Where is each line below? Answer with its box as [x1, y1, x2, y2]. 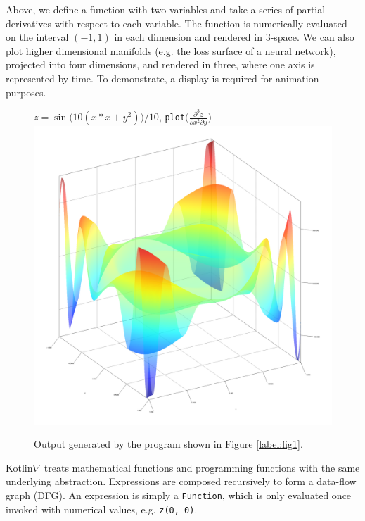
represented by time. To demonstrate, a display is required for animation [6, 70, 319, 85]
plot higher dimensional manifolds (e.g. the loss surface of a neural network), [6, 43, 336, 58]
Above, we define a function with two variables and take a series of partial [6, 2, 326, 16]
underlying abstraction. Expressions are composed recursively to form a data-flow [6, 474, 357, 489]
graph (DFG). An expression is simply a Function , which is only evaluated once [6, 487, 352, 502]
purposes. [6, 84, 46, 99]
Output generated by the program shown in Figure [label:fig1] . [34, 437, 303, 451]
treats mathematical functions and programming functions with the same [44, 460, 360, 475]
